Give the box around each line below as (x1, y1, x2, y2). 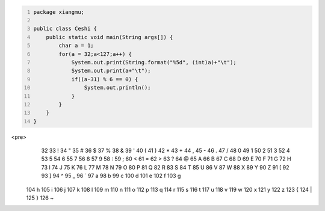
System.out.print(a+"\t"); (71, 67, 151, 75)
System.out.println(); (84, 84, 151, 91)
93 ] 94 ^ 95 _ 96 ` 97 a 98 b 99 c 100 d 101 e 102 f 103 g (41, 172, 181, 180)
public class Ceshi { (33, 25, 97, 32)
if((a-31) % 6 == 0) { (71, 76, 138, 82)
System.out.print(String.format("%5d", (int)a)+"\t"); (71, 59, 237, 66)
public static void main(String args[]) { (46, 34, 173, 40)
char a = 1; (58, 42, 94, 49)
